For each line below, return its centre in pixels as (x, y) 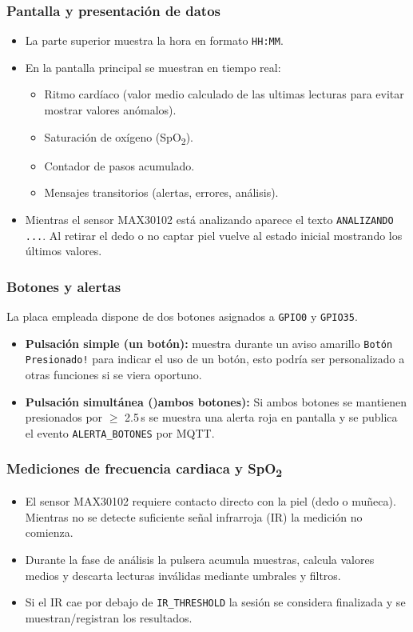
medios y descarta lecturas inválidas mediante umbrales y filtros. (183, 575)
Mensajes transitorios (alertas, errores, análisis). (161, 192)
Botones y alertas (64, 286)
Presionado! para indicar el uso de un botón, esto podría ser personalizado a (215, 359)
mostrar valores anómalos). (110, 110)
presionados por (64, 417)
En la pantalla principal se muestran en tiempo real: (153, 67)
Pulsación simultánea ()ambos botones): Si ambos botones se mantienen (216, 401)
